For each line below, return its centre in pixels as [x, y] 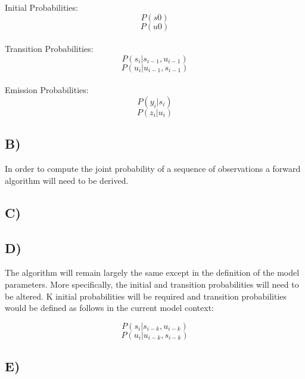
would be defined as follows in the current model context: [110, 308]
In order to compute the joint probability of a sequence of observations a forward [153, 169]
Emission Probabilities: [47, 90]
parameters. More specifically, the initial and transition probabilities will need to [152, 284]
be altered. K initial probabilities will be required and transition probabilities [146, 296]
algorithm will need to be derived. [67, 180]
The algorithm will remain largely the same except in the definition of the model [152, 272]
